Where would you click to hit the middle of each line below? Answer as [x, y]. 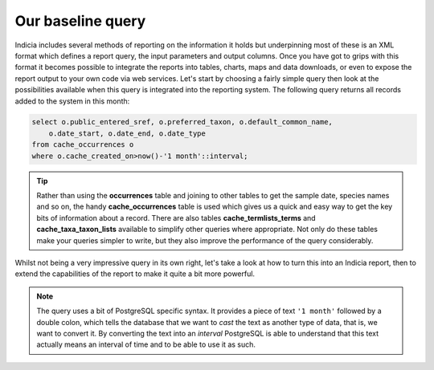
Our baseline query [80, 21]
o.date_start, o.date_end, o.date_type [127, 133]
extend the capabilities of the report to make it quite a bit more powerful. [135, 274]
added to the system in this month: [72, 101]
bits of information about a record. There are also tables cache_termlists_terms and [176, 218]
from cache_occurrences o [83, 145]
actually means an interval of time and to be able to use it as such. [146, 344]
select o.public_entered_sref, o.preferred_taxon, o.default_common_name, [182, 122]
